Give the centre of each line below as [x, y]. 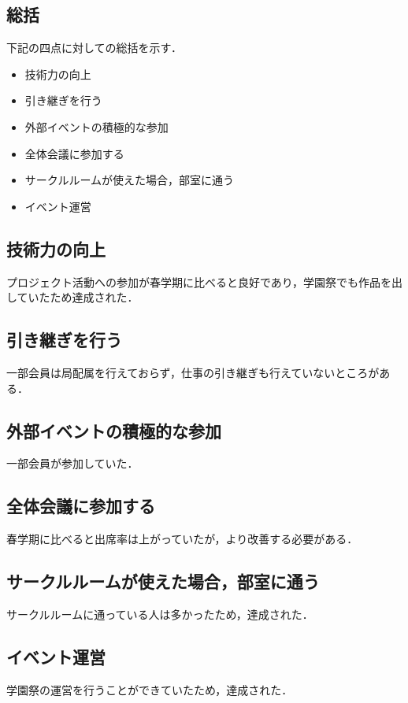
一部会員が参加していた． [72, 463]
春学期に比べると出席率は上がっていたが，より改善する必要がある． [182, 539]
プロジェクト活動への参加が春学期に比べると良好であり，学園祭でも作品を [199, 281]
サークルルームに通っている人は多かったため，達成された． [160, 614]
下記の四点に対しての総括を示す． [95, 48]
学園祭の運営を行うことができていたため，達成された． [150, 689]
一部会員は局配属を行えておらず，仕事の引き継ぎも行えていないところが [193, 372]
